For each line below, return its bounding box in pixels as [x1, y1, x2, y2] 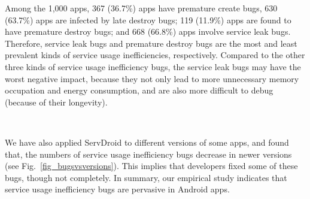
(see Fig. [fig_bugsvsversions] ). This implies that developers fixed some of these [5, 159, 298, 172]
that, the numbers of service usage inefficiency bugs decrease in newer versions [5, 147, 292, 160]
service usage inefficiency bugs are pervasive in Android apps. [5, 183, 230, 195]
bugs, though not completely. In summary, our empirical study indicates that [5, 171, 287, 183]
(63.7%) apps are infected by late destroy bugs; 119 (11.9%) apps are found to [5, 13, 291, 26]
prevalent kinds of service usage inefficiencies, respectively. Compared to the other [5, 49, 305, 61]
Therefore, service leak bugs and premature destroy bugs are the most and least [5, 37, 297, 49]
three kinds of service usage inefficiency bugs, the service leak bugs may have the [5, 60, 301, 73]
